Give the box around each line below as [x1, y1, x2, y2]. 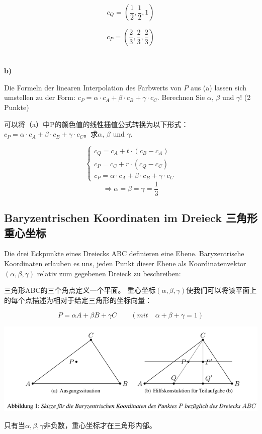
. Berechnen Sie [157, 92, 205, 102]
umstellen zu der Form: [4, 92, 75, 102]
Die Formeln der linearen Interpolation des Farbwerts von [4, 82, 182, 92]
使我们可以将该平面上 [186, 285, 257, 295]
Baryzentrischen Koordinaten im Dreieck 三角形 [4, 210, 257, 226]
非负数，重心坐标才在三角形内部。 [43, 419, 156, 430]
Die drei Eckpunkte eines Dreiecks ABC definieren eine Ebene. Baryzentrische [4, 248, 244, 259]
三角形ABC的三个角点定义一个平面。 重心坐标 [4, 285, 156, 295]
